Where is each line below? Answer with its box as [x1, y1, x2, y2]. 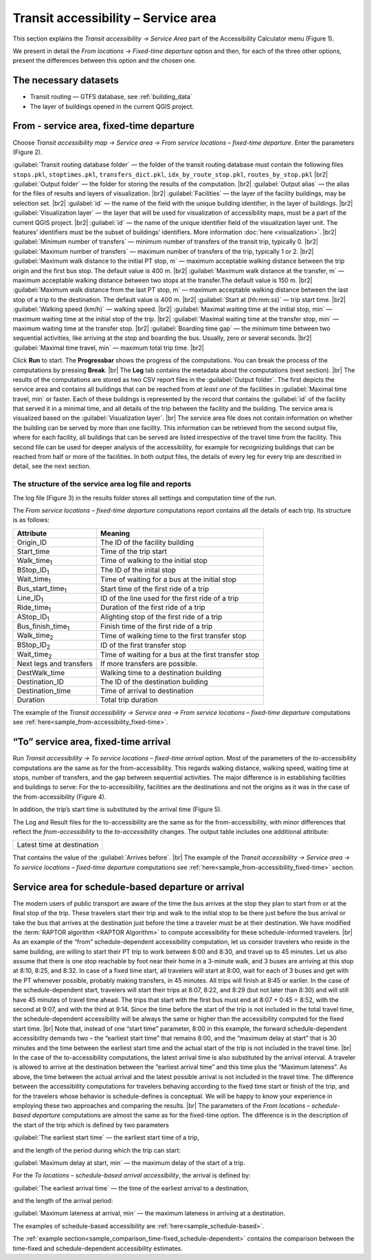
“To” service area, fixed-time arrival [12, 736, 171, 748]
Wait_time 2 [16, 650, 52, 661]
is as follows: [12, 516, 49, 524]
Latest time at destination [16, 840, 99, 850]
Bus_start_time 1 [16, 584, 67, 595]
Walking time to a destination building [100, 668, 222, 678]
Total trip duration [100, 695, 158, 705]
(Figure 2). [12, 148, 43, 156]
